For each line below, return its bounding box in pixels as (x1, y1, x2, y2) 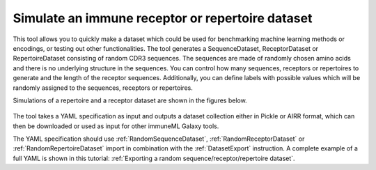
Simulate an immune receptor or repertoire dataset (13, 10, 313, 26)
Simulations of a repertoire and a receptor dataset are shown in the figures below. (13, 96, 247, 105)
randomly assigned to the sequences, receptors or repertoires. (13, 84, 193, 92)
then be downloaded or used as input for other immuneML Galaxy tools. (13, 122, 219, 130)
